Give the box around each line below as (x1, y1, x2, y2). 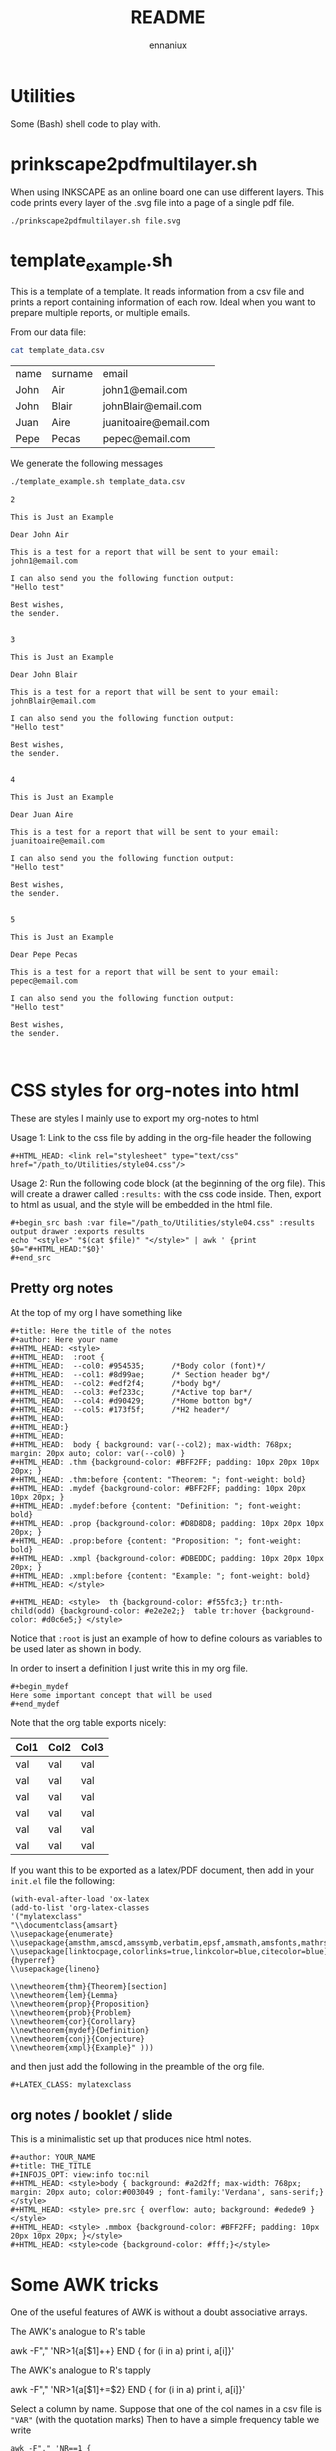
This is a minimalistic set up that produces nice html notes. (10, 2133, 252, 2145)
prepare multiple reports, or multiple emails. (10, 307, 191, 319)
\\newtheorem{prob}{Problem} (10, 2007, 132, 2018)
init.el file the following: (10, 1874, 115, 1886)
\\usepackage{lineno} (10, 1964, 101, 1974)
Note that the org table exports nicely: (10, 1716, 167, 1728)
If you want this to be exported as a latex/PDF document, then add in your (10, 1864, 315, 1876)
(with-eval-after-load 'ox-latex (10, 1894, 150, 1904)
